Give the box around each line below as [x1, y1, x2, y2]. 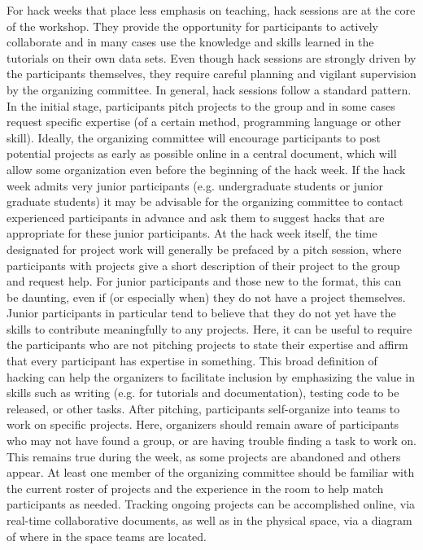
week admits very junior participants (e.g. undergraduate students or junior [7, 177, 384, 194]
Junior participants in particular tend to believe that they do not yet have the [7, 304, 396, 321]
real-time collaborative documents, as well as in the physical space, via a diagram [7, 512, 412, 528]
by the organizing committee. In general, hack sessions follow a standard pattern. [7, 81, 412, 98]
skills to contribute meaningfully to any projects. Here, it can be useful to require [7, 320, 412, 337]
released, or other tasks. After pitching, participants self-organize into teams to [7, 399, 400, 417]
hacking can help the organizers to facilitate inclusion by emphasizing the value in [7, 368, 415, 385]
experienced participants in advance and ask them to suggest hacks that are [7, 208, 385, 225]
